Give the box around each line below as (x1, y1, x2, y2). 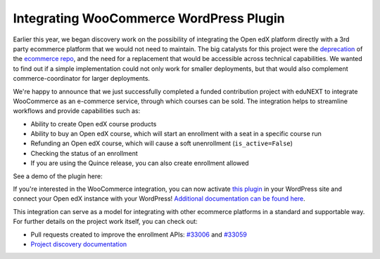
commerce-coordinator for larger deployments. (13, 74, 151, 83)
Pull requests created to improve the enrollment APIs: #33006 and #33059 (30, 230, 248, 239)
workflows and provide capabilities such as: (13, 107, 141, 115)
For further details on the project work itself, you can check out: (13, 218, 198, 226)
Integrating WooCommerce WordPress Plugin (13, 11, 285, 26)
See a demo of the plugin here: (13, 172, 103, 180)
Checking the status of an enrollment (30, 149, 139, 157)
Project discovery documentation (30, 239, 127, 248)
